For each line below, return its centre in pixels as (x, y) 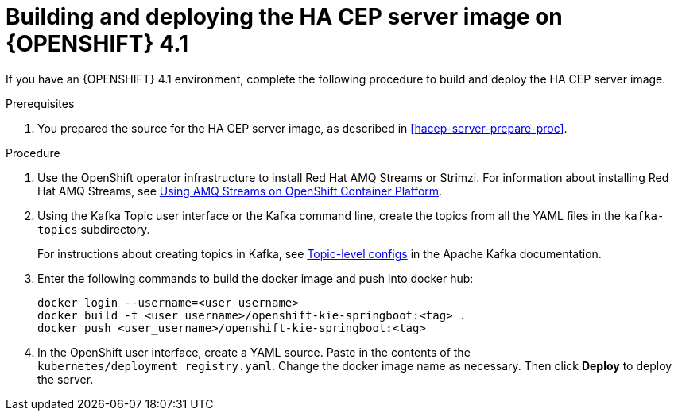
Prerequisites (40, 103)
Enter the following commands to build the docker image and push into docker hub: (256, 278)
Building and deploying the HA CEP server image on (284, 17)
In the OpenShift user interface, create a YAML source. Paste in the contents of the (254, 352)
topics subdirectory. (94, 229)
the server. (66, 379)
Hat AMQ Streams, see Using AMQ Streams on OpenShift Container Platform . (240, 191)
